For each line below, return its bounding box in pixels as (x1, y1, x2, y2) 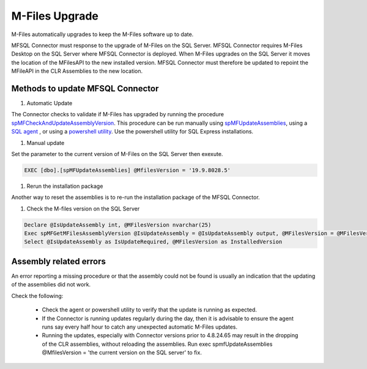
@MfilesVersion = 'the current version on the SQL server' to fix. (42, 349, 202, 356)
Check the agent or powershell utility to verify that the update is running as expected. (42, 306, 257, 313)
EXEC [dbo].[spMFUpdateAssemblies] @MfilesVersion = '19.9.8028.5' (24, 166, 231, 174)
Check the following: (11, 292, 64, 299)
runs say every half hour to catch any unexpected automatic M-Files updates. (42, 323, 238, 330)
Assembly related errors (11, 256, 106, 266)
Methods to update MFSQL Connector (11, 83, 159, 94)
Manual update (26, 139, 65, 146)
